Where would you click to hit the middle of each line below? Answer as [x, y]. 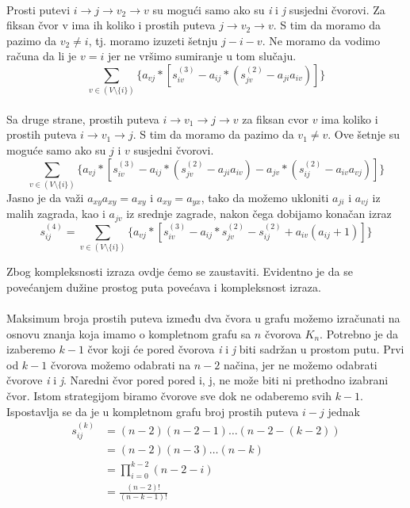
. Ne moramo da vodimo [321, 40]
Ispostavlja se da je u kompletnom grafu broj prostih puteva [153, 411]
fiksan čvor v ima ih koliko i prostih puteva [111, 25]
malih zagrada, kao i [56, 214]
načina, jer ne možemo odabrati [301, 364]
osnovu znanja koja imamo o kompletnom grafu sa [129, 333]
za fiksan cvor [275, 118]
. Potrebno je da [359, 333]
